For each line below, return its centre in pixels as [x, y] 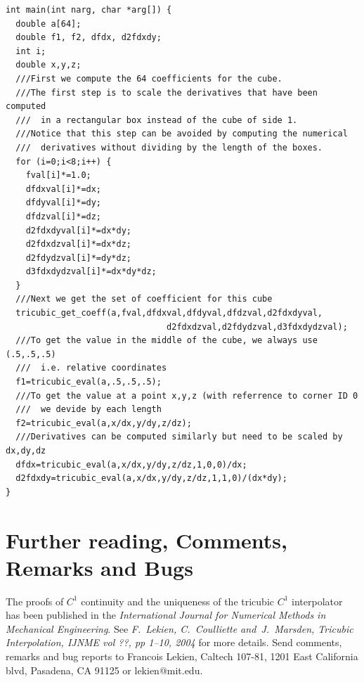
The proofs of [35, 601]
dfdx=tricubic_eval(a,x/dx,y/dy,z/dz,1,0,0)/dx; [131, 464]
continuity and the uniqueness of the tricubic [177, 601]
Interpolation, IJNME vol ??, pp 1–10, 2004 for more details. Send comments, [174, 642]
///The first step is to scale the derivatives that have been [167, 92]
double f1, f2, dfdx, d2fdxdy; [89, 38]
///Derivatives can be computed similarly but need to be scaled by [179, 437]
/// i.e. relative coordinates [91, 368]
